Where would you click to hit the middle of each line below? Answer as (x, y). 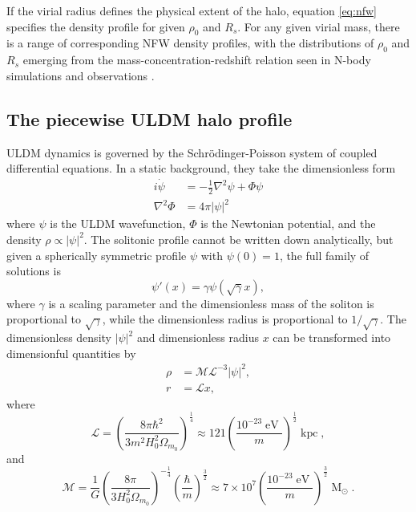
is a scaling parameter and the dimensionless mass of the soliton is (211, 303)
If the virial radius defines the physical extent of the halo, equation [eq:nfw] (192, 10)
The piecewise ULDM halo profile (149, 118)
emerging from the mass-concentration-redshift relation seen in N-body (197, 60)
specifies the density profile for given (96, 26)
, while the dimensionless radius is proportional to (225, 319)
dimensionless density (59, 337)
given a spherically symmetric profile (97, 255)
